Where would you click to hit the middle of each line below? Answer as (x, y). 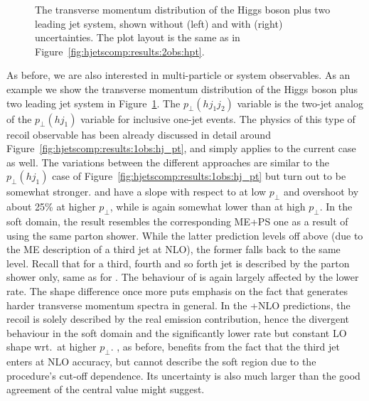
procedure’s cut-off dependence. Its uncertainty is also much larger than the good (183, 375)
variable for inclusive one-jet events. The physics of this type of (218, 118)
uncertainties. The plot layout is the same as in (138, 37)
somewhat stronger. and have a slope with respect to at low (137, 192)
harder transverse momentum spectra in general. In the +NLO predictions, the (178, 305)
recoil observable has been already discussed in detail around (139, 134)
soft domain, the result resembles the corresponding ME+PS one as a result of (177, 221)
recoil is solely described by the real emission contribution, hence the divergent (178, 319)
